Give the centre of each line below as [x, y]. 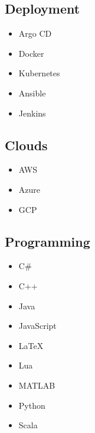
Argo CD [35, 33]
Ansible [32, 93]
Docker [31, 53]
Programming [47, 241]
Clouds [26, 145]
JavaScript [37, 326]
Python [32, 405]
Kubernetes [39, 73]
